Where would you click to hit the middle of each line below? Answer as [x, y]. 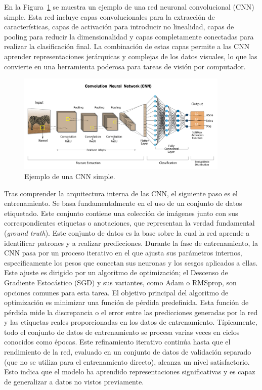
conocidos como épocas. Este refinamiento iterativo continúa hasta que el [117, 342]
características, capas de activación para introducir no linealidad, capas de [119, 27]
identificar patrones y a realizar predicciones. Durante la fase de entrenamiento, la [131, 243]
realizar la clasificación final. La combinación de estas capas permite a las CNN [127, 46]
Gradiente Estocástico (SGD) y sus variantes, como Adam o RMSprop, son [120, 282]
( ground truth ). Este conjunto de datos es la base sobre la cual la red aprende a [127, 232]
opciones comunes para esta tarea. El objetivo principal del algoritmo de [116, 292]
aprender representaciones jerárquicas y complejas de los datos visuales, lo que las [131, 56]
